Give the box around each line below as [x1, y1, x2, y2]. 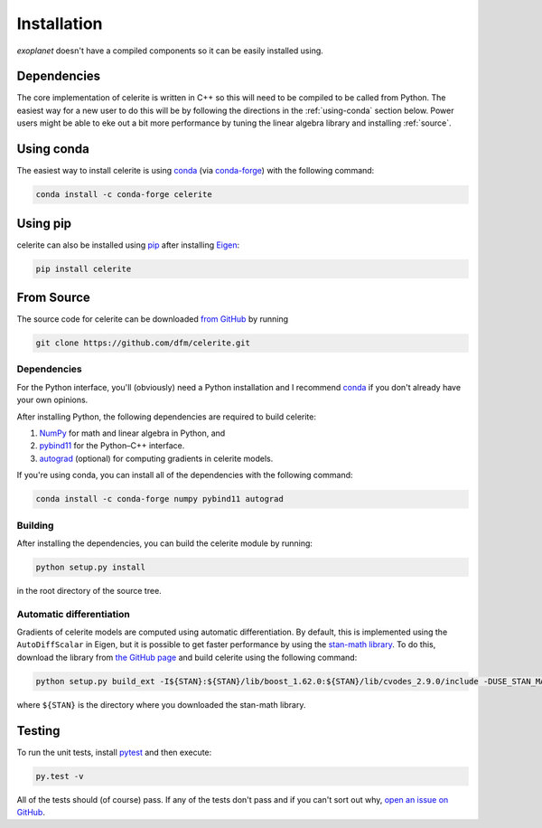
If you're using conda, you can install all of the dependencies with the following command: [16, 470, 353, 481]
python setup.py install [35, 561, 146, 572]
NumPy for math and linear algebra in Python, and [39, 428, 226, 438]
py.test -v [35, 771, 84, 781]
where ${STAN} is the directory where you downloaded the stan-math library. [16, 699, 306, 710]
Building [16, 519, 54, 532]
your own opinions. [16, 394, 89, 406]
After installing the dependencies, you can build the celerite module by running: [16, 538, 313, 549]
